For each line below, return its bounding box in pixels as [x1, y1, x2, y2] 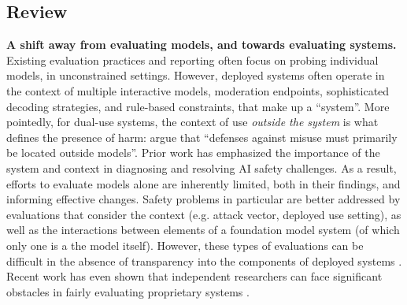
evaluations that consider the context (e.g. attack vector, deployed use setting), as [6, 206, 401, 222]
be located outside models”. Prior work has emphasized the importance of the [6, 144, 380, 161]
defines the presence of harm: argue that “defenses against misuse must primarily [6, 128, 398, 145]
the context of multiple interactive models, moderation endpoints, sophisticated [6, 82, 390, 99]
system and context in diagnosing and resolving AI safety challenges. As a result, [6, 159, 397, 176]
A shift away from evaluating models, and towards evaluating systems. [6, 36, 397, 53]
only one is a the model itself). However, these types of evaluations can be [6, 236, 364, 253]
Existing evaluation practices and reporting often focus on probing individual [6, 51, 379, 68]
